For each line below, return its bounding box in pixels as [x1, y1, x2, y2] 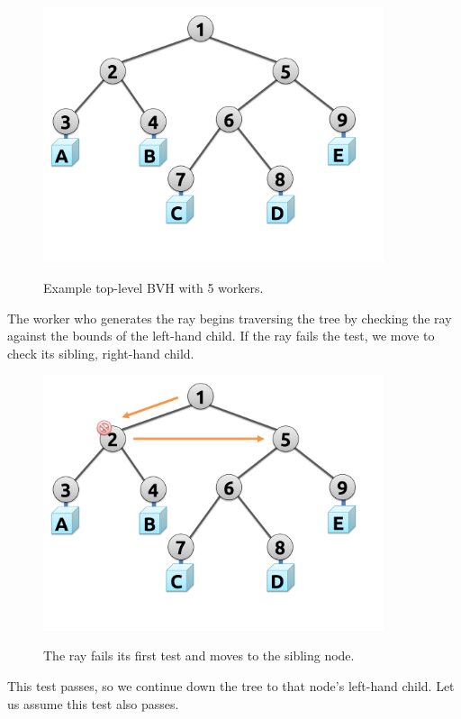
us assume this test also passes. [7, 694, 179, 713]
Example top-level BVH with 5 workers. [43, 278, 264, 297]
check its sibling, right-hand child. [7, 343, 194, 362]
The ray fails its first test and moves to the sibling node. [43, 646, 355, 665]
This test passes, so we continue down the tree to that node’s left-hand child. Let [7, 677, 455, 696]
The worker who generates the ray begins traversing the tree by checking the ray [7, 308, 452, 327]
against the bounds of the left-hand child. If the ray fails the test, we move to [7, 326, 435, 345]
